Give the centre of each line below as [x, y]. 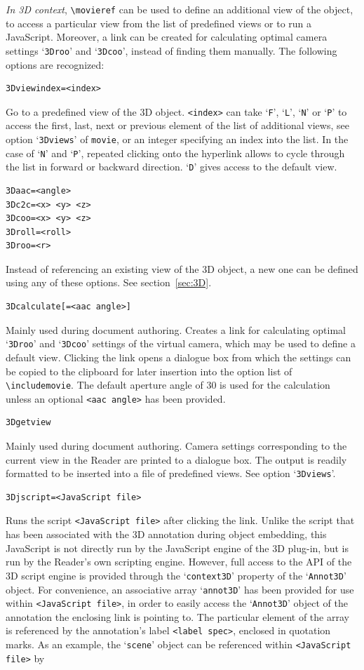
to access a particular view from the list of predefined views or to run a [159, 23]
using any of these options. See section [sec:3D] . [109, 282]
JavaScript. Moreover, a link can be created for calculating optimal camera [167, 37]
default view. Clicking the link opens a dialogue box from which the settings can [178, 357]
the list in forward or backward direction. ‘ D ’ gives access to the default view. [171, 167]
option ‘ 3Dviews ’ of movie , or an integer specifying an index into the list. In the [177, 139]
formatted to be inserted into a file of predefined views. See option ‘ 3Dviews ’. [171, 473]
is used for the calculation [275, 385]
